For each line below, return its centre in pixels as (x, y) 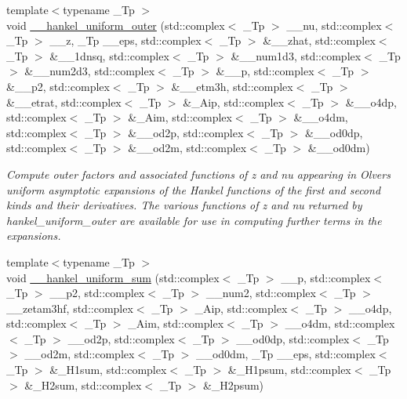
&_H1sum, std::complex (108, 370)
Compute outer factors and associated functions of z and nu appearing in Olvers (198, 174)
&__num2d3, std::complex (90, 71)
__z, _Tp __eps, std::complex (125, 40)
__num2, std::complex (261, 293)
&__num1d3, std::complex (296, 55)
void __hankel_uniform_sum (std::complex (113, 277)
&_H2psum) (233, 384)
